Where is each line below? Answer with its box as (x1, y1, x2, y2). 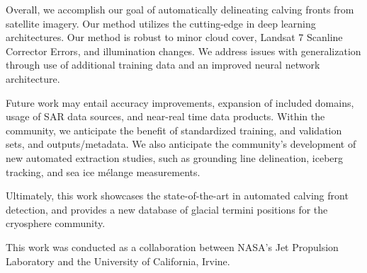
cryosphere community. (6, 216, 106, 231)
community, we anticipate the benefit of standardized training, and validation (6, 122, 342, 137)
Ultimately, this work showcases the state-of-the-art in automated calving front (6, 188, 349, 203)
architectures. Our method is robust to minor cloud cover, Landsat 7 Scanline (6, 30, 343, 45)
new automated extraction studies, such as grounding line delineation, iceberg (6, 150, 344, 165)
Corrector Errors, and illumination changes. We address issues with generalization (6, 43, 361, 58)
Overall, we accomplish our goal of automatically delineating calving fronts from (6, 2, 354, 16)
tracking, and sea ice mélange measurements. (6, 164, 201, 179)
